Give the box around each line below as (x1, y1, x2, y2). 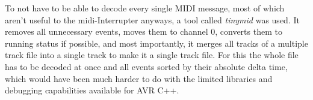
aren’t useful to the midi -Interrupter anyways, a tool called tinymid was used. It (5, 13, 300, 26)
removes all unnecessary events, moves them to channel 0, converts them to (5, 25, 282, 38)
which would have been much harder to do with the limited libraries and (5, 72, 273, 84)
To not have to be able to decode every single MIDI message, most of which (5, 2, 285, 14)
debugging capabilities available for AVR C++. (5, 84, 179, 96)
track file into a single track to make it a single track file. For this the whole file (5, 49, 299, 61)
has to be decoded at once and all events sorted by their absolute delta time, (5, 60, 288, 72)
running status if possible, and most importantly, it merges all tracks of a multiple (5, 37, 308, 49)
